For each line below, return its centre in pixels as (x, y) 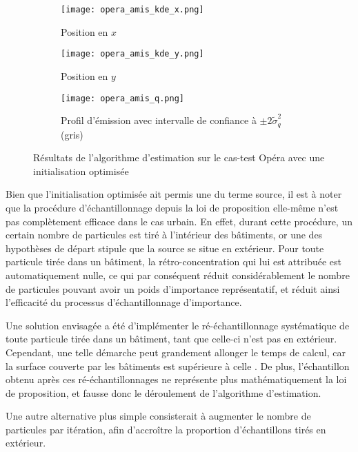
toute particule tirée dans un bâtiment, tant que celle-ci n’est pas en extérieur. (171, 339)
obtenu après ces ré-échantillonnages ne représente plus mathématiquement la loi (176, 379)
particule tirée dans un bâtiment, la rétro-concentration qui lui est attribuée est (173, 261)
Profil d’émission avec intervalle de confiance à (159, 120)
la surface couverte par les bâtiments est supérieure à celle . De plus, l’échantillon (178, 366)
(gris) (72, 134)
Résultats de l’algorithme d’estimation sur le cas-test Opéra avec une (179, 157)
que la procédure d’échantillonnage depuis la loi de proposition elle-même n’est (172, 207)
